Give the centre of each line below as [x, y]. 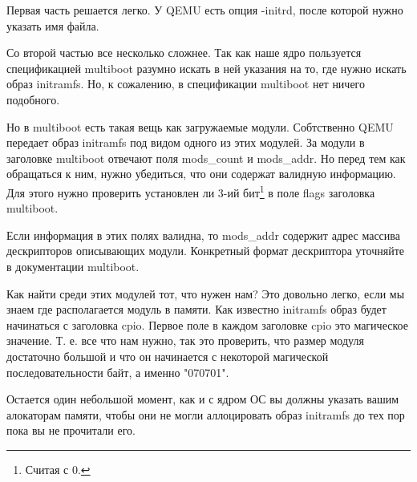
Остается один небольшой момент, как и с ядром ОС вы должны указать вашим [203, 399]
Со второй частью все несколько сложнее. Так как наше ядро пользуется [184, 53]
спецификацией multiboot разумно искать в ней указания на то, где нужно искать [206, 68]
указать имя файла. [53, 25]
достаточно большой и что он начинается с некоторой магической [168, 356]
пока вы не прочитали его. [71, 430]
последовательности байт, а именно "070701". [118, 372]
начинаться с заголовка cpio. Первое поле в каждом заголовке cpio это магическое [207, 324]
